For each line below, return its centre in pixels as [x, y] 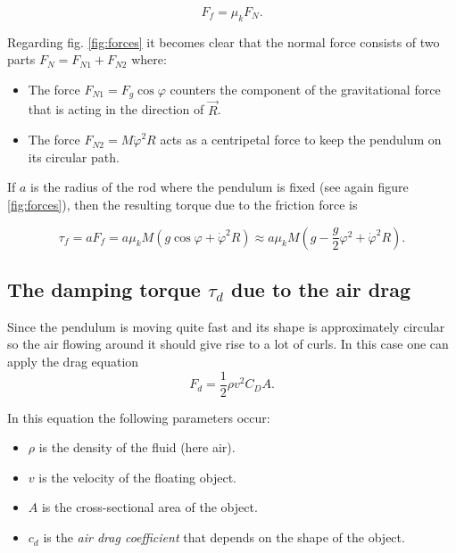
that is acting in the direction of [116, 109]
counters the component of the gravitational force [305, 89]
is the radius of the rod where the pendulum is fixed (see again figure [220, 187]
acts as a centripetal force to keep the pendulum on [301, 140]
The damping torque [104, 289]
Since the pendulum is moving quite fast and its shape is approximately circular [226, 326]
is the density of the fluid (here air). [137, 447]
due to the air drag [320, 289]
